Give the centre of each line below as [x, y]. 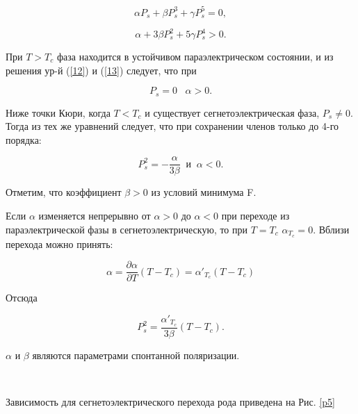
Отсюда [22, 298]
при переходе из [255, 216]
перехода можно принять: [59, 243]
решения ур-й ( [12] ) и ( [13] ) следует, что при [101, 70]
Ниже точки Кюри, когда [58, 112]
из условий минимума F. [204, 192]
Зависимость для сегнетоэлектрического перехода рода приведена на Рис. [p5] [170, 401]
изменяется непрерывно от [95, 216]
